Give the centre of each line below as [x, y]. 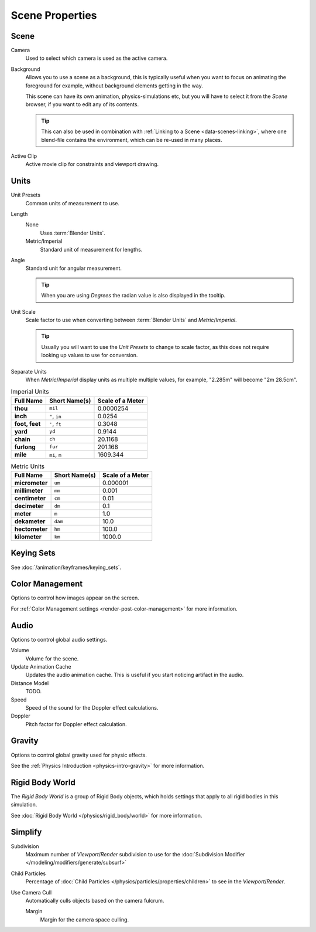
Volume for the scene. [52, 658]
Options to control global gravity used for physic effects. [79, 755]
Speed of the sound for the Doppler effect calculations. [92, 707]
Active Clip [24, 156]
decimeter [29, 506]
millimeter [29, 491]
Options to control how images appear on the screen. [75, 598]
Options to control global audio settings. [59, 639]
